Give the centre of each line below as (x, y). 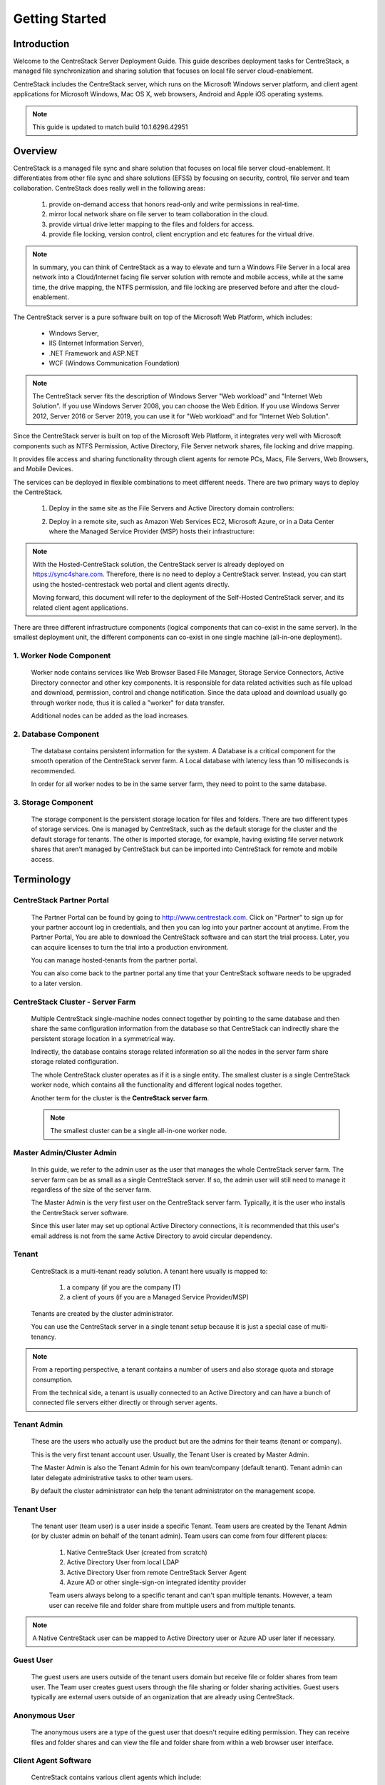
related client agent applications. (80, 608)
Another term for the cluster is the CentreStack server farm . (120, 1098)
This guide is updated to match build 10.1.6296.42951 (110, 127)
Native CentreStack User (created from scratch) (137, 1552)
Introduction (41, 44)
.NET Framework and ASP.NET (94, 353)
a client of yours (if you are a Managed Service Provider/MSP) (158, 1297)
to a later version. (57, 983)
